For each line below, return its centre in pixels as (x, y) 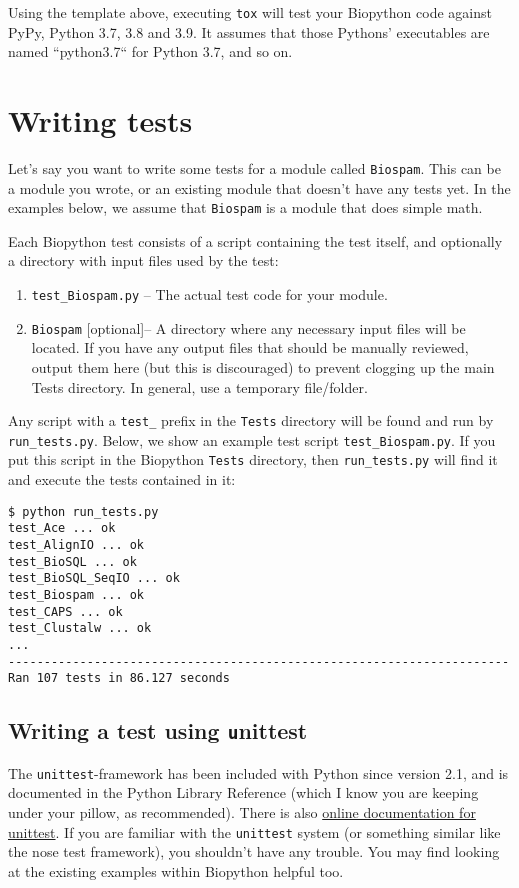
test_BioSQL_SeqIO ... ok (94, 578)
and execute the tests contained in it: (122, 479)
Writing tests (100, 120)
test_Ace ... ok (62, 528)
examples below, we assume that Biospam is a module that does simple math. (245, 207)
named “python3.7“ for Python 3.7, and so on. (150, 51)
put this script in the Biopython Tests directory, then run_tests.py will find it (253, 459)
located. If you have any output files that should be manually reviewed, (250, 347)
